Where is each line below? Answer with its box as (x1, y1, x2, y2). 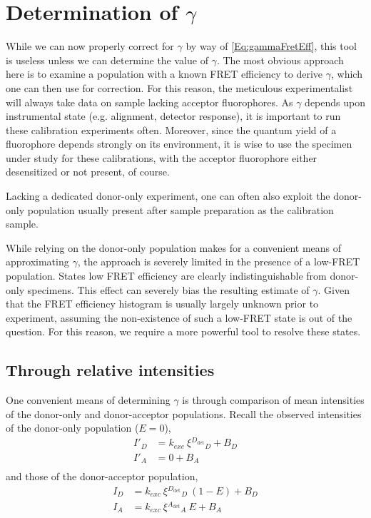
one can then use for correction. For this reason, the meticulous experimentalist (6, 80, 353, 95)
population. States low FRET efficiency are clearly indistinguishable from (6, 268, 327, 283)
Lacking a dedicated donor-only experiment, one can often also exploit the (6, 188, 330, 203)
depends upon (305, 94, 365, 109)
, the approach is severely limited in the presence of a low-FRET (77, 254, 360, 269)
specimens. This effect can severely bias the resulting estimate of (27, 282, 310, 297)
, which (330, 66, 362, 81)
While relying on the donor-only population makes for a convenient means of (6, 240, 342, 255)
